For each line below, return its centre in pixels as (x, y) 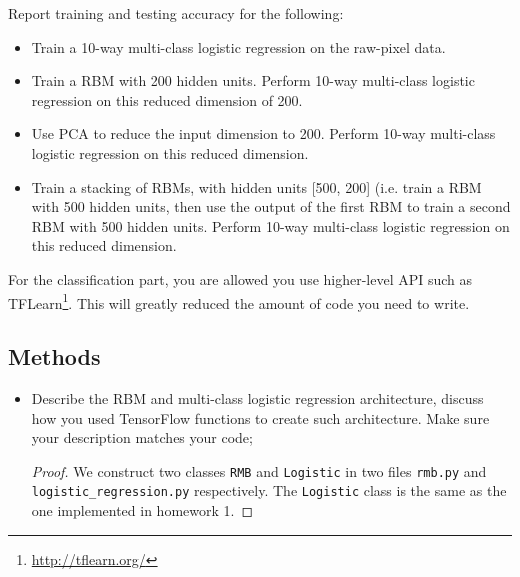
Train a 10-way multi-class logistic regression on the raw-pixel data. (238, 46)
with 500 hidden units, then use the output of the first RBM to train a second (271, 206)
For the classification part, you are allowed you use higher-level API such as (240, 278)
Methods (54, 356)
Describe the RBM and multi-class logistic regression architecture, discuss (257, 397)
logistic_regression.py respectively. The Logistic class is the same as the (269, 490)
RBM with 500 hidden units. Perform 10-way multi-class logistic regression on (270, 225)
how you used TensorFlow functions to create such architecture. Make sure (260, 417)
